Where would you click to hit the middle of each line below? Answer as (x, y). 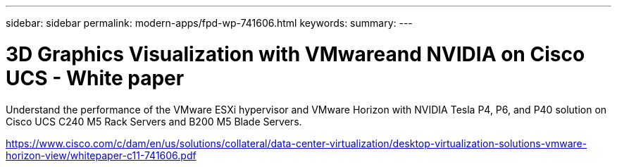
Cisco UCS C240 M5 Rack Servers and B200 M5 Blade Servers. (154, 121)
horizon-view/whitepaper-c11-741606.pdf (101, 155)
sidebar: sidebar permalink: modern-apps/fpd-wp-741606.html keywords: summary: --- (209, 23)
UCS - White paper (95, 78)
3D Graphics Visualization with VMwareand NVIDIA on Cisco (295, 54)
